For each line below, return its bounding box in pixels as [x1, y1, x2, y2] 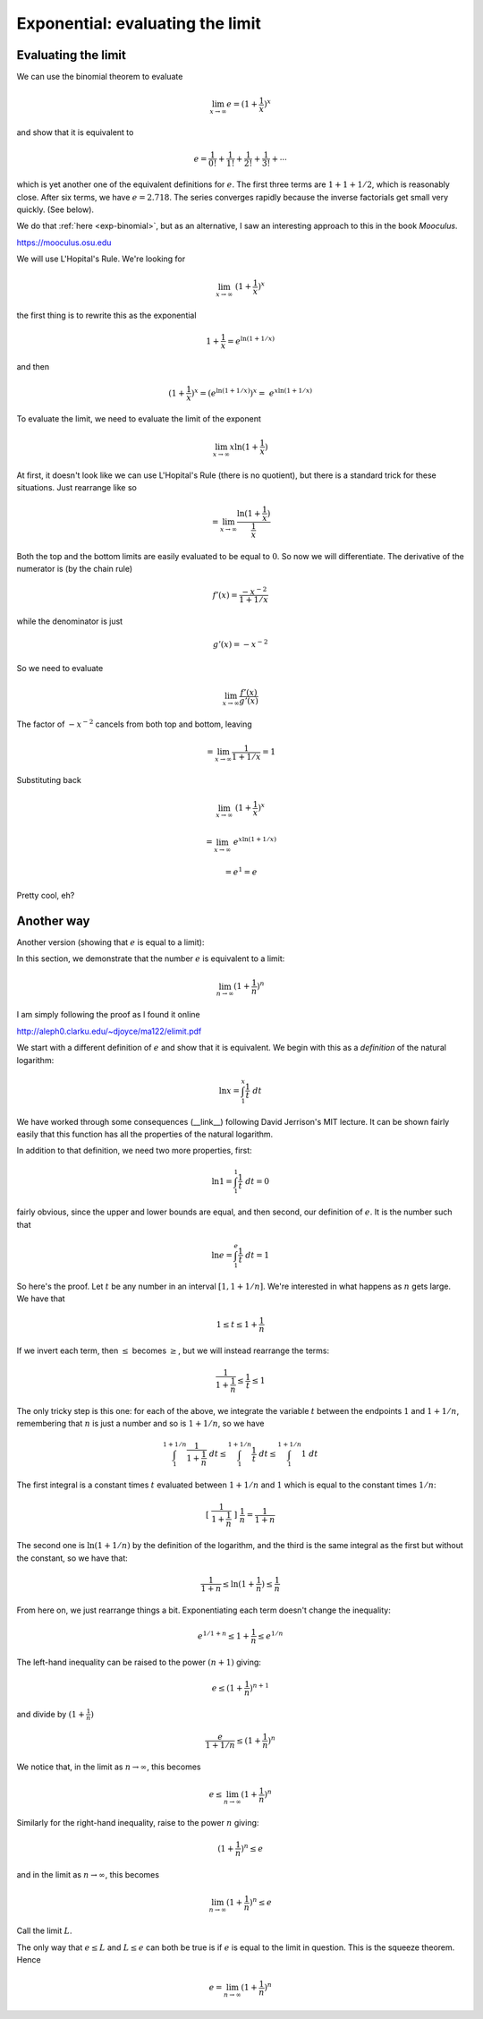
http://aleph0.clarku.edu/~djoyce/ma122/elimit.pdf [16, 1026, 202, 1036]
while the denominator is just [16, 616, 123, 626]
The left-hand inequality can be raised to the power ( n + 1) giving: [16, 1657, 261, 1667]
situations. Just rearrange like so [16, 482, 138, 493]
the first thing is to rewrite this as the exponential [16, 310, 197, 320]
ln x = [218, 1086, 241, 1095]
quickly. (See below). [16, 204, 94, 215]
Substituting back [16, 775, 82, 786]
